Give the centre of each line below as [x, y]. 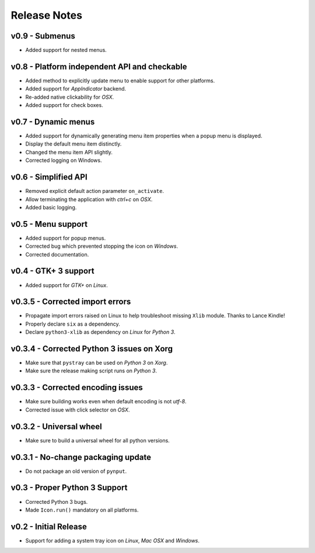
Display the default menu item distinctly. [73, 144]
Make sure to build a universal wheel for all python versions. [98, 440]
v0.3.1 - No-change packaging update [81, 457]
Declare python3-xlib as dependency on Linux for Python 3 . [100, 332]
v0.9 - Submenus [43, 36]
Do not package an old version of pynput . [76, 471]
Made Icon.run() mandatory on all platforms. [82, 510]
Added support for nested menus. [66, 50]
